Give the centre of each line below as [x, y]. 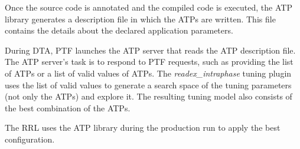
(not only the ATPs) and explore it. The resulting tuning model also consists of [149, 96]
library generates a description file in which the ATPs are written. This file [140, 19]
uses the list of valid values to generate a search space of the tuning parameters [148, 85]
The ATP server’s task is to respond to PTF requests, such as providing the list [149, 62]
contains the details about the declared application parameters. [119, 30]
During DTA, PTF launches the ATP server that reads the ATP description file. [150, 50]
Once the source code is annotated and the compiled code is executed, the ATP [149, 7]
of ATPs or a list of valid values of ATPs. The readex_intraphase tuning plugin [148, 73]
